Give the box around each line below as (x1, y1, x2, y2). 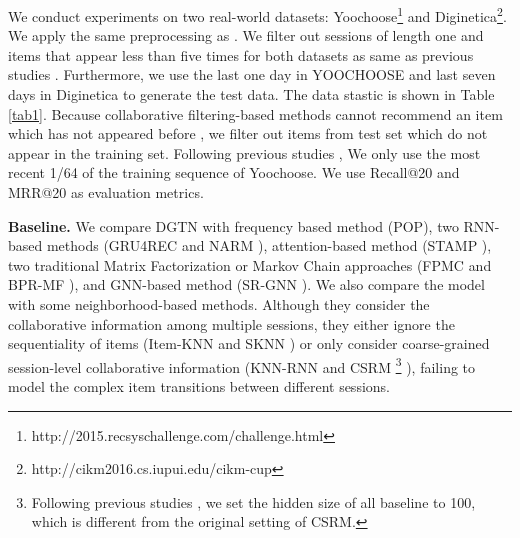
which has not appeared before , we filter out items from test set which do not (8, 123, 488, 144)
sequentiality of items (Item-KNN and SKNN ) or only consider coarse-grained (8, 333, 490, 354)
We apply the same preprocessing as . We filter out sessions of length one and (8, 25, 484, 46)
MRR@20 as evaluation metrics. (8, 182, 204, 202)
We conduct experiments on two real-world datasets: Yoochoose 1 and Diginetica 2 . (8, 3, 507, 26)
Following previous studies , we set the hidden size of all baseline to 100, (31, 491, 476, 512)
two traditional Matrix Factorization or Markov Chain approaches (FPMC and (8, 254, 492, 275)
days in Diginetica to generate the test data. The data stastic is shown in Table (8, 84, 495, 105)
